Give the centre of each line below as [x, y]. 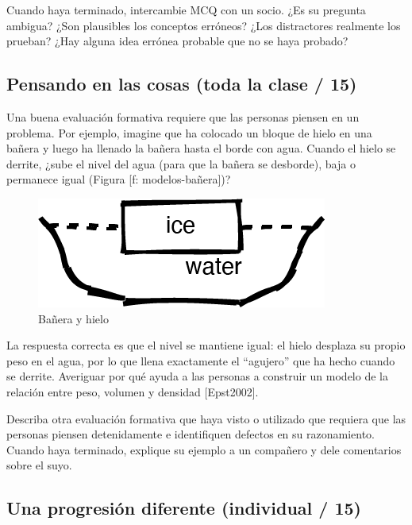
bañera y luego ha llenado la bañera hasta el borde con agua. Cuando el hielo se [201, 148]
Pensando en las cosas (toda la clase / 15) [182, 84]
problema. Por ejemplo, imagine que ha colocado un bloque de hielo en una [189, 132]
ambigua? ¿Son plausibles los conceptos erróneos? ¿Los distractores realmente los [204, 25]
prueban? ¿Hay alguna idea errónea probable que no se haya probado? [177, 41]
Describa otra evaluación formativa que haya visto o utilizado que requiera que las [206, 418]
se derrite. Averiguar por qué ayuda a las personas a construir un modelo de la [197, 376]
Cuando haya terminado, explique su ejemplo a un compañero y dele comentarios [204, 449]
